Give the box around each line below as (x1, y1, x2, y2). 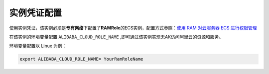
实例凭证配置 (9, 7, 62, 18)
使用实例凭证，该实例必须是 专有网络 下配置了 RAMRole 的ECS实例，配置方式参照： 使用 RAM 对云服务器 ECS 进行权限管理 (9, 25, 257, 31)
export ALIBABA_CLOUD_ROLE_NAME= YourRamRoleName (19, 56, 143, 62)
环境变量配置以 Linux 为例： (9, 43, 67, 49)
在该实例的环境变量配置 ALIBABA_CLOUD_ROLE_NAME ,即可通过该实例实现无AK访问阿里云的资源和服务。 (9, 34, 224, 40)
